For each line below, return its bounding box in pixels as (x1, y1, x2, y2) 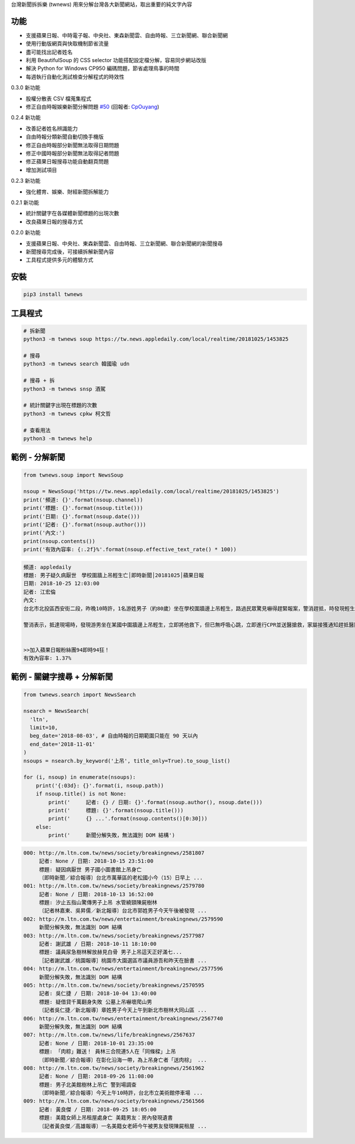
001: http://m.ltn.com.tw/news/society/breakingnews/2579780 (23, 883, 205, 890)
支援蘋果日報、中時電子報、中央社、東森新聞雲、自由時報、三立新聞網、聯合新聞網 (25, 31, 228, 38)
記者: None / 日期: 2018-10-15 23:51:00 (38, 858, 154, 865)
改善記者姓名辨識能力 (25, 125, 78, 132)
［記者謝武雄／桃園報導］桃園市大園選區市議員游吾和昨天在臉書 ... (38, 957, 207, 964)
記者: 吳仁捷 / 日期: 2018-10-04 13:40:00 (38, 990, 157, 997)
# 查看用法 (23, 426, 51, 434)
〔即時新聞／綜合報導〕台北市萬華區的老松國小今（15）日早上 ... (38, 874, 204, 881)
